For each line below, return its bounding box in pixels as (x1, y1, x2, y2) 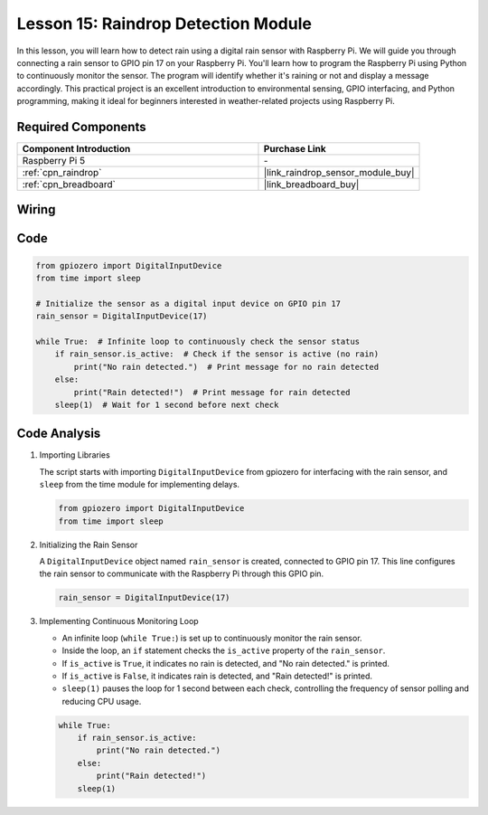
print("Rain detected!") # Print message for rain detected (73, 387, 351, 397)
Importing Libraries (39, 450, 110, 460)
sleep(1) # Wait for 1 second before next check (54, 399, 279, 410)
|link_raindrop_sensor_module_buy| (263, 166, 415, 179)
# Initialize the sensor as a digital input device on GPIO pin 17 (35, 299, 342, 308)
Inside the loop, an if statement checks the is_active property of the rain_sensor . (61, 645, 386, 656)
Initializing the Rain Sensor (39, 539, 138, 550)
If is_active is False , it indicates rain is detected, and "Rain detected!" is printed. (61, 670, 373, 681)
